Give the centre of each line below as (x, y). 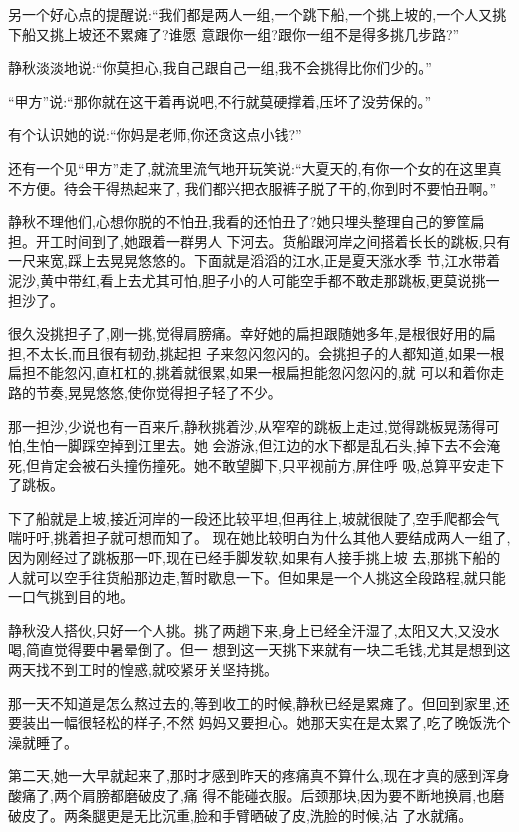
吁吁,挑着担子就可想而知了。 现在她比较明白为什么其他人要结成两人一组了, (266, 537)
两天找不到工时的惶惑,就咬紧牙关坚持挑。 (143, 669)
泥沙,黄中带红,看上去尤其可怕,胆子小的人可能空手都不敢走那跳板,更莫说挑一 (254, 279)
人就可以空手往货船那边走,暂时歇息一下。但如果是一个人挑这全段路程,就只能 (257, 576)
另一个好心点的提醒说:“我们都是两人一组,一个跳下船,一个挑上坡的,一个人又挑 (257, 14)
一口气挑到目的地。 (71, 596)
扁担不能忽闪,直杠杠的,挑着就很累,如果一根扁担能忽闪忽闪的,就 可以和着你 (249, 372)
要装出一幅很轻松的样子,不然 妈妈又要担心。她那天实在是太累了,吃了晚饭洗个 (259, 722)
